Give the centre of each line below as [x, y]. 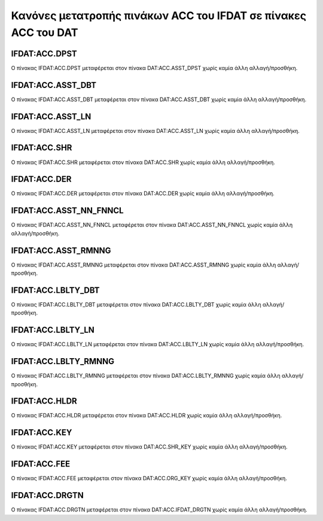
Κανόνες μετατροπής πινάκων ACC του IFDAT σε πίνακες [159, 16]
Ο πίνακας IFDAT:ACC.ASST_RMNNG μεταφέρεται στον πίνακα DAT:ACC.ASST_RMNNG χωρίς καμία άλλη [144, 265]
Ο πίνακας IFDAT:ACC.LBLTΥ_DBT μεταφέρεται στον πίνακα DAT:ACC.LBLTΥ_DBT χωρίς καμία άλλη [136, 304]
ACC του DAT [45, 32]
